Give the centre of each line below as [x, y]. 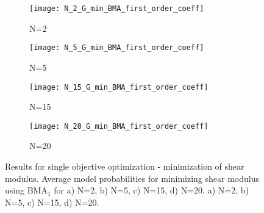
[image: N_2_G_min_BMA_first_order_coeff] [117, 9]
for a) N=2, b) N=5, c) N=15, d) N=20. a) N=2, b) [151, 190]
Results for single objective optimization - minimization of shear [125, 166]
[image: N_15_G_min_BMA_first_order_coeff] [119, 87]
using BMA [26, 190]
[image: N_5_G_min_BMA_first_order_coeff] [117, 48]
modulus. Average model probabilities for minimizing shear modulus [132, 178]
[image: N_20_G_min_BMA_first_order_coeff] [119, 126]
